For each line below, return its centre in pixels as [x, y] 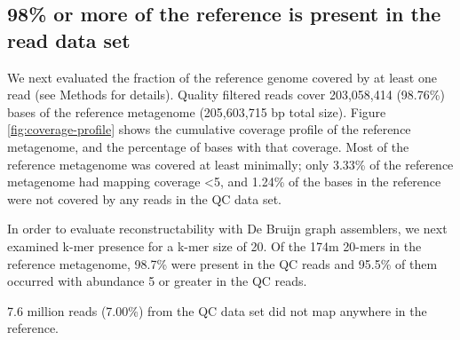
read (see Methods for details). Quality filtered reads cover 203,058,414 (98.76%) [226, 95]
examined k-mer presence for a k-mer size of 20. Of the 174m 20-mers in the [214, 245]
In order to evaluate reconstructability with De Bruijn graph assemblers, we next [227, 229]
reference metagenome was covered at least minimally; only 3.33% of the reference [230, 164]
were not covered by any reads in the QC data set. [145, 198]
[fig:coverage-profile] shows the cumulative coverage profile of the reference [209, 129]
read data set [69, 40]
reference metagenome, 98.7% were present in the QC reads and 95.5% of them [222, 263]
